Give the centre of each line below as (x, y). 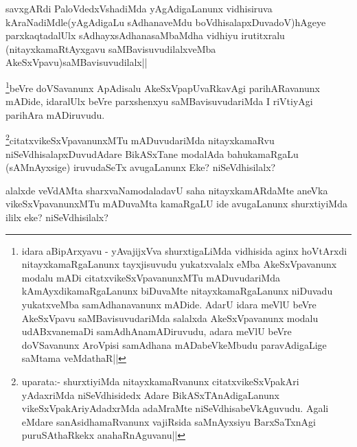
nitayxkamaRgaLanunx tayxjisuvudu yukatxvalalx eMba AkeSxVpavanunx (179, 264)
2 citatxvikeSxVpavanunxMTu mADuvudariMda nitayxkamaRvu (140, 139)
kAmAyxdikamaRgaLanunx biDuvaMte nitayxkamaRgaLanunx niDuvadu (177, 291)
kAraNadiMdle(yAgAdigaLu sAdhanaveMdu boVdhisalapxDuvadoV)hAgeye (166, 22)
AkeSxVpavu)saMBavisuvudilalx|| (77, 62)
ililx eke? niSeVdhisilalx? (57, 217)
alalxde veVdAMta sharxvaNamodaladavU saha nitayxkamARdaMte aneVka (167, 190)
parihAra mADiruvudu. (55, 114)
